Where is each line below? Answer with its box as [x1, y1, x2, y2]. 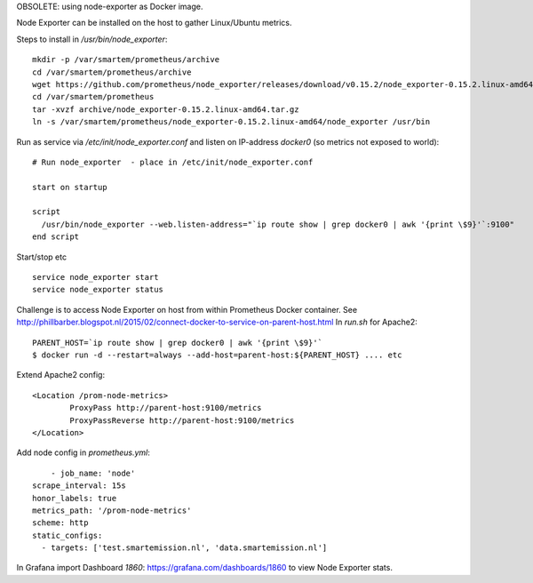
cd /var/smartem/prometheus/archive [32, 67, 192, 77]
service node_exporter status [32, 284, 164, 295]
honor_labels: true [32, 493, 117, 503]
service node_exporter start [32, 272, 159, 283]
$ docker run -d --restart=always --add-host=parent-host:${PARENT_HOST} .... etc [32, 349, 402, 360]
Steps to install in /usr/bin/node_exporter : [16, 34, 168, 44]
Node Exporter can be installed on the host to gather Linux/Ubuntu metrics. [16, 18, 292, 28]
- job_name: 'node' [50, 467, 136, 478]
